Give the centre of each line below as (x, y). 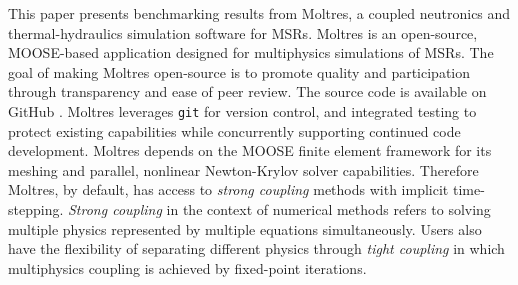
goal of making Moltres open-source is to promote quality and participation (239, 71)
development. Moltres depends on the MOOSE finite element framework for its (250, 150)
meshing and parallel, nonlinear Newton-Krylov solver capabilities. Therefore (243, 169)
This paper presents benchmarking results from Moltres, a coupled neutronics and (259, 13)
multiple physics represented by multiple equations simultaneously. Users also (245, 228)
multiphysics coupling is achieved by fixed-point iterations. (187, 267)
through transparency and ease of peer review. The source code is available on (247, 91)
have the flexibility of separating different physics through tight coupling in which (256, 248)
